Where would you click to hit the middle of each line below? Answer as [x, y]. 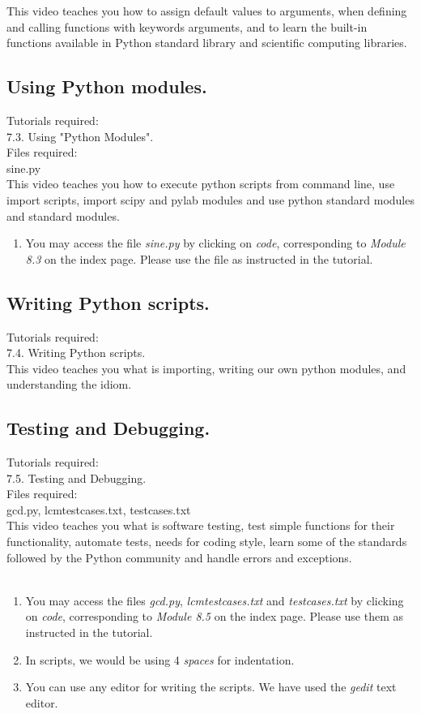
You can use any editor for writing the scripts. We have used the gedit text [211, 687]
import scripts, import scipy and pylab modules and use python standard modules [210, 199]
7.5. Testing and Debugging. [77, 477]
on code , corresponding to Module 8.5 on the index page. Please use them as [214, 616]
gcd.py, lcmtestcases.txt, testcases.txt [99, 509]
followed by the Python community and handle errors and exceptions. [179, 557]
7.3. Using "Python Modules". [80, 136]
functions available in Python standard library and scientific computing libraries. [207, 43]
